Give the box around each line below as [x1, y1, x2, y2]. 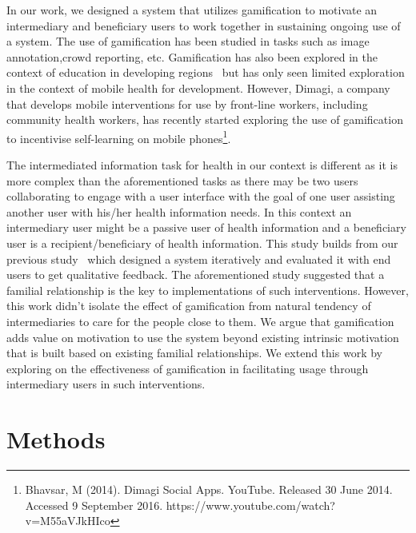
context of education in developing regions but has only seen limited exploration [6, 64, 405, 81]
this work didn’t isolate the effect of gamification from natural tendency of [6, 297, 371, 314]
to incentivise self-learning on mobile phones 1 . [6, 127, 231, 146]
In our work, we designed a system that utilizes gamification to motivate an [6, 2, 378, 18]
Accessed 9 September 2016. [25, 496, 163, 513]
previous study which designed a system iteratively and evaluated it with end [6, 250, 391, 267]
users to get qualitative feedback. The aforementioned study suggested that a [6, 266, 385, 283]
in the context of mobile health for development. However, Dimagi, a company [6, 79, 390, 96]
